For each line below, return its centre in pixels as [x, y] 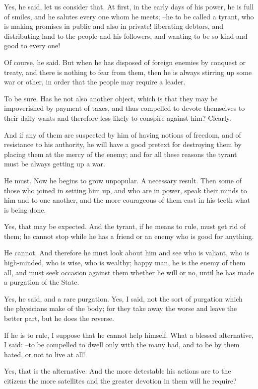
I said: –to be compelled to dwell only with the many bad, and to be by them [122, 345]
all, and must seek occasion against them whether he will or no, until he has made [129, 272]
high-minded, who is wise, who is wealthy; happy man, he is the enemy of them [125, 263]
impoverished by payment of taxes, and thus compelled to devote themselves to [125, 108]
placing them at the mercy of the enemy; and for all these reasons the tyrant [121, 154]
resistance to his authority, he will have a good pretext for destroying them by [123, 144]
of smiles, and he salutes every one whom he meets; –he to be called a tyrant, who [129, 16]
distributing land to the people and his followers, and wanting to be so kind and [126, 36]
